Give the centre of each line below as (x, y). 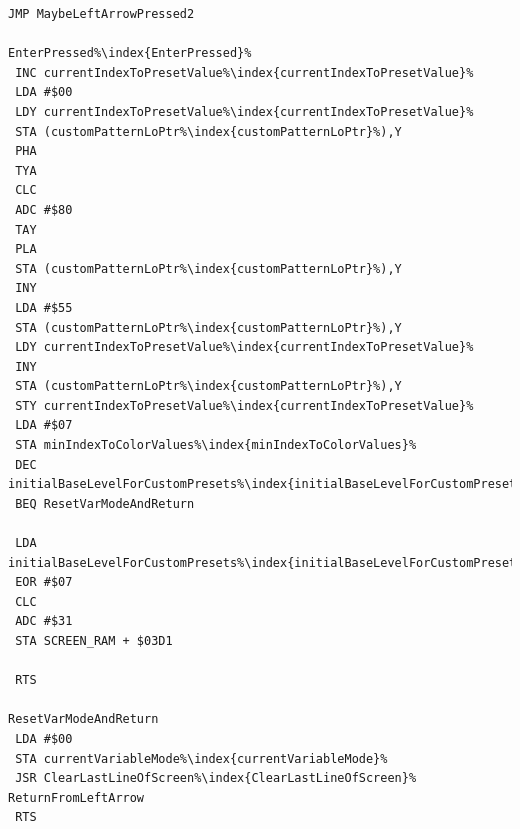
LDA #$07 (44, 425)
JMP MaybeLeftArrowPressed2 (101, 14)
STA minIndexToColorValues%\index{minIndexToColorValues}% (216, 445)
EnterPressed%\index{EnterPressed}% (130, 53)
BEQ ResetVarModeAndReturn (105, 503)
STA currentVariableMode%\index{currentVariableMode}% (201, 758)
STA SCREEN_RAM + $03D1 (94, 641)
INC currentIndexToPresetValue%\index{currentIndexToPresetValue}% (244, 72)
